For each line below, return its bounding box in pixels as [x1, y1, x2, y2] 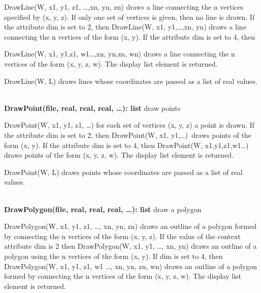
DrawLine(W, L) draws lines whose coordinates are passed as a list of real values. [4, 75, 257, 86]
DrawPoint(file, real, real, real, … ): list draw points [4, 102, 181, 113]
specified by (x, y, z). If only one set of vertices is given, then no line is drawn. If [4, 11, 255, 22]
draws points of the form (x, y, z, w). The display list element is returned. [4, 150, 234, 160]
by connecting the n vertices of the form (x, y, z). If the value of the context [4, 230, 241, 241]
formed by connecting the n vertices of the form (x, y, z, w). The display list [4, 271, 241, 281]
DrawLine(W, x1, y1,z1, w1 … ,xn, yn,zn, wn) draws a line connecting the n [4, 48, 235, 59]
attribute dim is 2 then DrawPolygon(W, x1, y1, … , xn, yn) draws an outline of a [4, 241, 257, 251]
